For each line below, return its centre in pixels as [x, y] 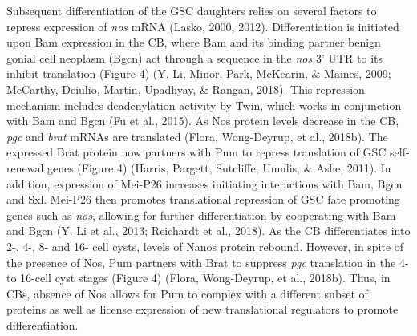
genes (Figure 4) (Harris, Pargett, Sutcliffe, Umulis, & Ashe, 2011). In [219, 167]
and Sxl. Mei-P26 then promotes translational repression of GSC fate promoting [203, 199]
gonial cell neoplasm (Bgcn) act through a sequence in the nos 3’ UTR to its [194, 57]
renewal [25, 167]
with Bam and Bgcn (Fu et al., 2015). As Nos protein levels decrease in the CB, [203, 121]
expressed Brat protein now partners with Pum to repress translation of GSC [196, 152]
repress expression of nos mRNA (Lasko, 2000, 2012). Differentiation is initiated [203, 26]
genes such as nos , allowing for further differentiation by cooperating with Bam [201, 215]
